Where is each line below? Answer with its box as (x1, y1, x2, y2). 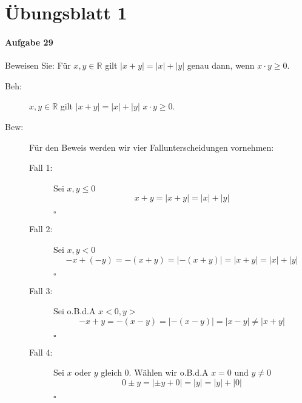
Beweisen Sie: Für (5, 59, 71, 72)
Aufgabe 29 (5, 35, 53, 48)
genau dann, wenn (187, 59, 255, 72)
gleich (101, 366, 122, 379)
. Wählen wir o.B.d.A (129, 366, 209, 379)
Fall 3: (29, 284, 53, 297)
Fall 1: (29, 161, 53, 174)
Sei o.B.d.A (53, 305, 96, 317)
